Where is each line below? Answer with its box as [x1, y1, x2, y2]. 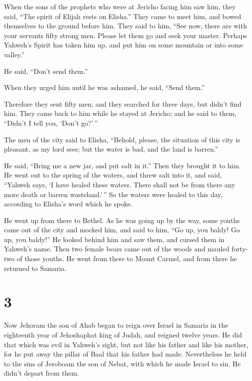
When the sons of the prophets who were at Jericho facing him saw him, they [4, 1, 236, 11]
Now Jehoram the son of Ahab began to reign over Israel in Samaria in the [4, 320, 229, 330]
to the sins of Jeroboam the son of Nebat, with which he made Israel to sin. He [4, 358, 241, 368]
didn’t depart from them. [4, 368, 79, 378]
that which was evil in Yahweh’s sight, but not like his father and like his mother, [4, 339, 249, 349]
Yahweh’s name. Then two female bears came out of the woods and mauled [4, 244, 230, 254]
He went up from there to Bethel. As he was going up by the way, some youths [4, 215, 240, 225]
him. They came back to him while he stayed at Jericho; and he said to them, [4, 108, 236, 118]
